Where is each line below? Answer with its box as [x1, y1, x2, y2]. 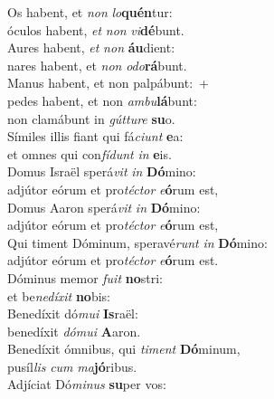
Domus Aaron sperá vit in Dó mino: [7, 197, 201, 216]
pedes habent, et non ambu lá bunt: [7, 90, 197, 109]
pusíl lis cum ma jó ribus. [7, 356, 137, 375]
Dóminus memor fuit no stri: [7, 268, 163, 287]
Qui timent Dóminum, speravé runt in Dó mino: [7, 233, 268, 252]
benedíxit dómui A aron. [7, 321, 141, 340]
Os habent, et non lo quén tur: [7, 3, 173, 21]
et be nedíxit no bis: [7, 286, 110, 305]
